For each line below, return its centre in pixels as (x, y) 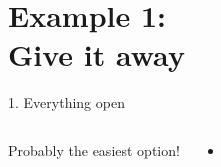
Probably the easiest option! (94, 149)
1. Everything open (66, 102)
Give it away (96, 54)
